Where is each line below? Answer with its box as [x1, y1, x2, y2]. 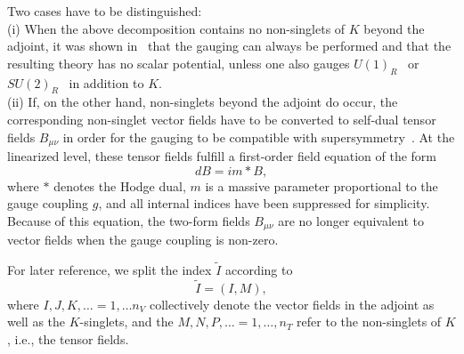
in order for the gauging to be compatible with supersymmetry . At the [62, 127, 455, 146]
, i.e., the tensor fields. [7, 330, 129, 349]
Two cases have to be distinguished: [7, 2, 202, 20]
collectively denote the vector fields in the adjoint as [149, 294, 435, 313]
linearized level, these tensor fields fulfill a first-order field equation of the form [7, 147, 437, 165]
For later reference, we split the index [7, 261, 212, 279]
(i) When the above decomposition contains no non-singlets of [7, 19, 346, 37]
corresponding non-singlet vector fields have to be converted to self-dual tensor [7, 109, 436, 128]
